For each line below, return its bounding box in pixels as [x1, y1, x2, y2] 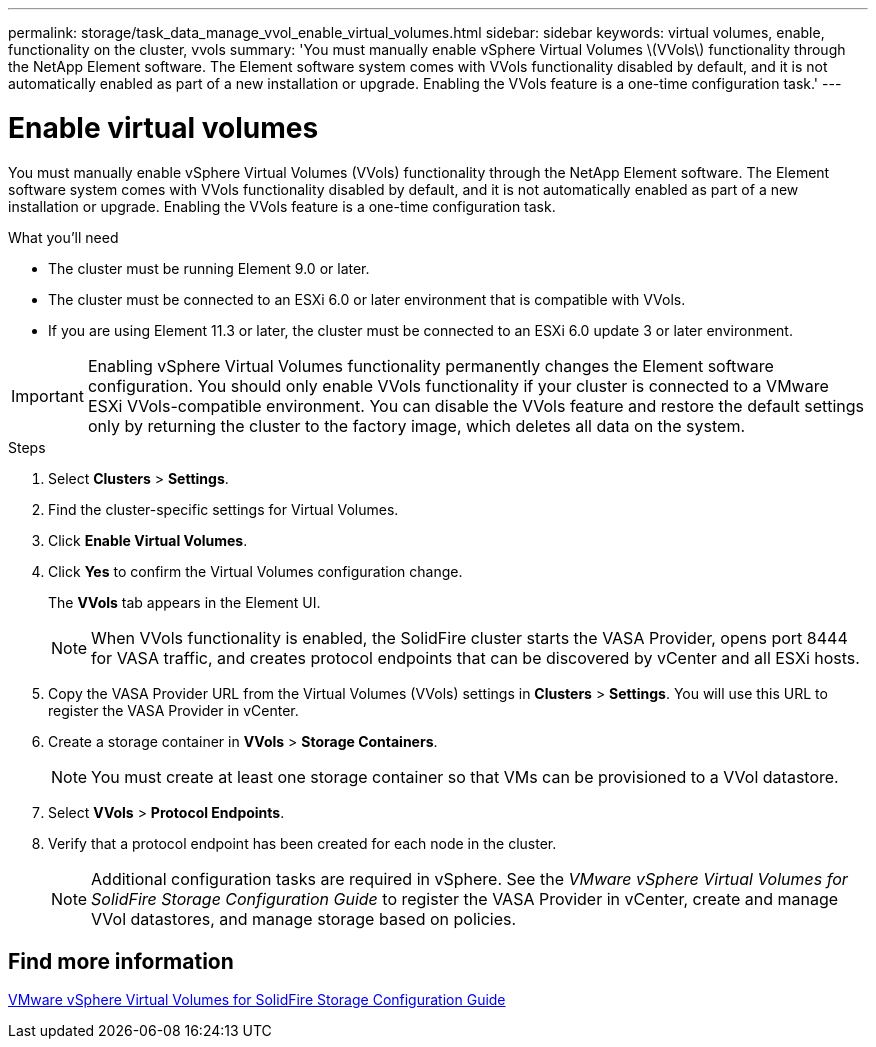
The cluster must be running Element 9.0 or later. [48, 259, 370, 277]
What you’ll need [8, 228, 119, 246]
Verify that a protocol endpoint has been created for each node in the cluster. [48, 834, 557, 852]
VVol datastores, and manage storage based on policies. [91, 908, 517, 929]
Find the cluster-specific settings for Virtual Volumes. [48, 500, 399, 518]
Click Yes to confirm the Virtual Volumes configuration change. [48, 562, 463, 580]
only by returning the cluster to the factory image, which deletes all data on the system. [87, 415, 746, 436]
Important [11, 385, 84, 406]
